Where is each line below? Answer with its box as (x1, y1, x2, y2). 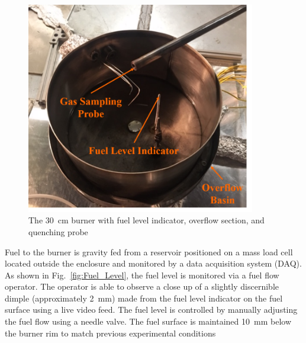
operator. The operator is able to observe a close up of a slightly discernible (5, 280, 279, 293)
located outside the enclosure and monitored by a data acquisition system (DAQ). (5, 257, 302, 270)
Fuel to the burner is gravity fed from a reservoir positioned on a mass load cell (5, 245, 293, 258)
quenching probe (28, 225, 88, 238)
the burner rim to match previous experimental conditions (5, 326, 216, 339)
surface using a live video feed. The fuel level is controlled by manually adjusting (5, 303, 298, 316)
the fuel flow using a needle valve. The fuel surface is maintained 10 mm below (5, 315, 292, 328)
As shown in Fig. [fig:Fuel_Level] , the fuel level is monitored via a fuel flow (5, 268, 279, 281)
